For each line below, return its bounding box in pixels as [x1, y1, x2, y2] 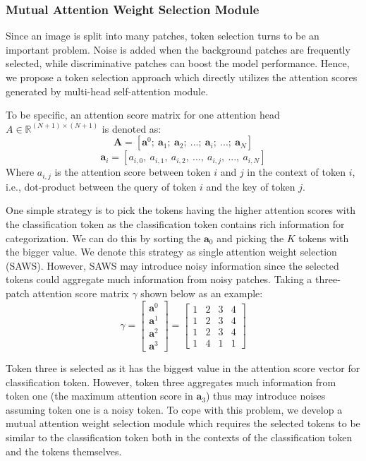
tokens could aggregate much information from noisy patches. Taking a [6, 272, 312, 287]
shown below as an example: [140, 285, 263, 300]
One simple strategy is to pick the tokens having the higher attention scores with [6, 203, 355, 217]
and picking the [216, 230, 284, 245]
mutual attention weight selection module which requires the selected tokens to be [6, 416, 360, 431]
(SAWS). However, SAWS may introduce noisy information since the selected [6, 258, 339, 273]
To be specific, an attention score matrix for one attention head [6, 107, 280, 122]
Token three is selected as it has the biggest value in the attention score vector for [6, 361, 360, 376]
